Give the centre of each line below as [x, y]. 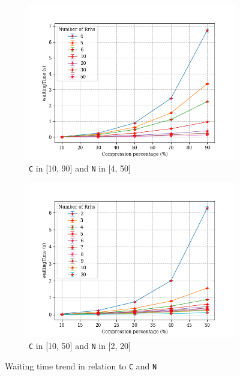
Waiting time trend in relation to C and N [81, 366]
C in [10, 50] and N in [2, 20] [80, 345]
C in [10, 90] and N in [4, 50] [80, 168]
